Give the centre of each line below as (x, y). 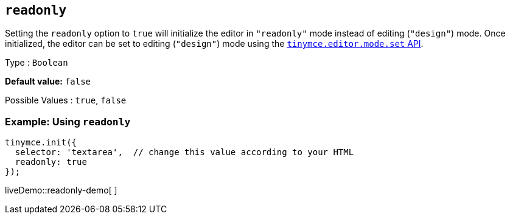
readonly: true (51, 162)
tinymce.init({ (41, 143)
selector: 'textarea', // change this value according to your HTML (184, 152)
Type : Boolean (37, 63)
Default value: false (48, 82)
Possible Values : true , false (66, 100)
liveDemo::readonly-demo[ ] (61, 190)
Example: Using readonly (68, 121)
